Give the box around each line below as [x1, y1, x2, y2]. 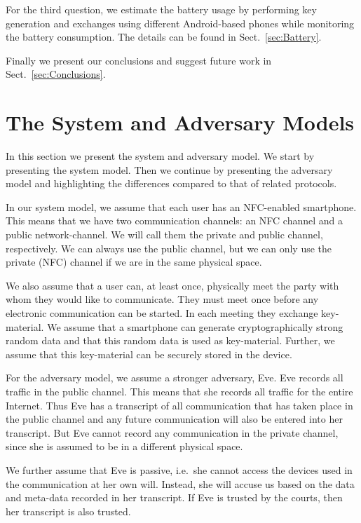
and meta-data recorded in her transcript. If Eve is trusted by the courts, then [6, 490, 343, 505]
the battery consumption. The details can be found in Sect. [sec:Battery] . [6, 29, 322, 44]
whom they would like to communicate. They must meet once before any [6, 292, 319, 306]
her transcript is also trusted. [6, 503, 131, 518]
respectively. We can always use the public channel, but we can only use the [6, 240, 332, 255]
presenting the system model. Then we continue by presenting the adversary [6, 162, 333, 177]
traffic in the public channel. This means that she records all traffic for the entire [6, 384, 353, 398]
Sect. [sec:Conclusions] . [6, 67, 106, 81]
